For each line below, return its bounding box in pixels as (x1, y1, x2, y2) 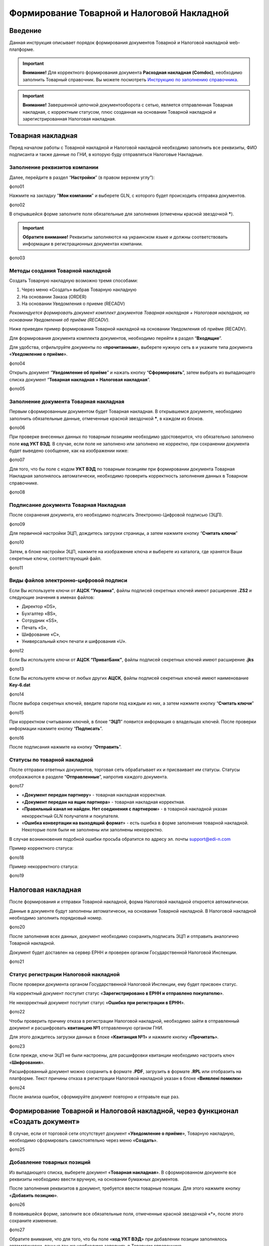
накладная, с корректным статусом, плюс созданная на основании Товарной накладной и (22, 109, 216, 115)
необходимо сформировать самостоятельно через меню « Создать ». (9, 1137, 158, 1143)
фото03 (9, 255, 25, 261)
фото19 (9, 873, 24, 879)
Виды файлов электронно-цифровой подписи (9, 577, 128, 584)
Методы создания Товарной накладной (9, 267, 111, 274)
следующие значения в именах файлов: (9, 595, 95, 601)
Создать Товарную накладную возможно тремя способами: (9, 277, 138, 284)
